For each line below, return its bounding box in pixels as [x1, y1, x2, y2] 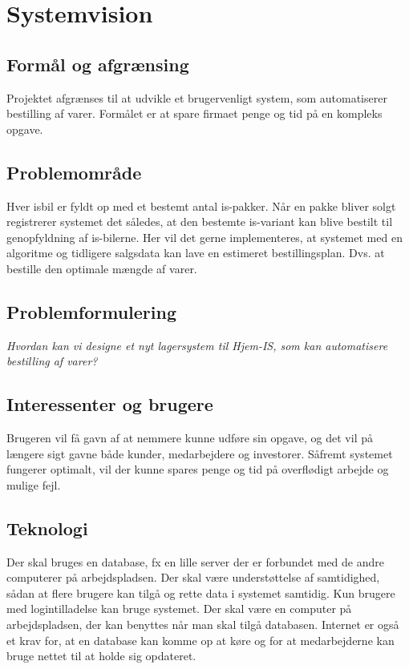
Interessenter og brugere [6, 392, 213, 417]
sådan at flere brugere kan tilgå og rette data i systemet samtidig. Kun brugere [6, 584, 395, 601]
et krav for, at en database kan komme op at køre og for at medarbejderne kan [6, 631, 395, 648]
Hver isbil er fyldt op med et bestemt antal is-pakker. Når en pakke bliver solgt [6, 197, 396, 214]
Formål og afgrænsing [6, 51, 189, 76]
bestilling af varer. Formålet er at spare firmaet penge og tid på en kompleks [6, 105, 383, 122]
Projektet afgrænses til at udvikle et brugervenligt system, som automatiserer [6, 89, 387, 106]
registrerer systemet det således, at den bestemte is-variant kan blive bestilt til [6, 213, 393, 230]
